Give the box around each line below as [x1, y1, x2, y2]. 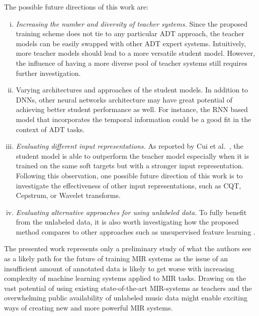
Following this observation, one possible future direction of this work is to [16, 170, 243, 180]
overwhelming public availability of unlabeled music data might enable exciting [4, 292, 247, 303]
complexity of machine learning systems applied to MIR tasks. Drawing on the [4, 273, 246, 283]
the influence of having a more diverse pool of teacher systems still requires [16, 57, 247, 68]
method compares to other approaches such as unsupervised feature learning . [16, 226, 255, 237]
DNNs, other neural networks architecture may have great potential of [16, 94, 233, 104]
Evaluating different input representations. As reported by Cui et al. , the [16, 141, 243, 151]
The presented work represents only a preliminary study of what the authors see [4, 243, 251, 254]
